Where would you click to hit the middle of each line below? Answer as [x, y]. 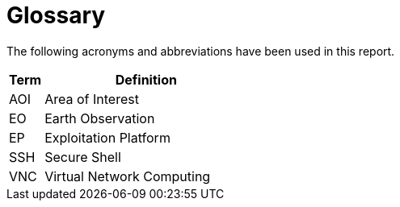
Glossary [56, 15]
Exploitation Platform [107, 137]
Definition [146, 79]
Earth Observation [100, 118]
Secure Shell [83, 157]
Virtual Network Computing [128, 176]
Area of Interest [92, 99]
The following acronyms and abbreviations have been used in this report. [201, 51]
